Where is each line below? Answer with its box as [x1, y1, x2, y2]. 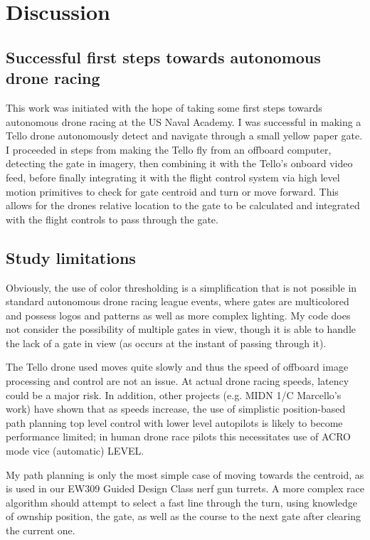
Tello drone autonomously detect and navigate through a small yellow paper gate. [6, 128, 363, 143]
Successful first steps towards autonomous [6, 46, 321, 68]
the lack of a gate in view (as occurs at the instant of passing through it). [6, 335, 327, 350]
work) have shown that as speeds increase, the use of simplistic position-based [6, 401, 346, 416]
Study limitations [6, 246, 136, 268]
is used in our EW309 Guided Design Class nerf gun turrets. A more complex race [6, 481, 364, 496]
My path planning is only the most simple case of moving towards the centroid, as [6, 467, 364, 482]
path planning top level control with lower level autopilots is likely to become [6, 415, 343, 430]
